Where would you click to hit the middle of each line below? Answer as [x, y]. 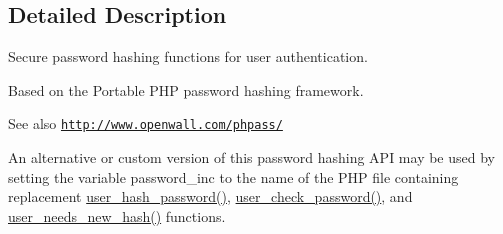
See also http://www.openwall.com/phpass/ [145, 123]
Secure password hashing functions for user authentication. [188, 56]
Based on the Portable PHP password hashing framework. [186, 89]
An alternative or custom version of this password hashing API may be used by [251, 157]
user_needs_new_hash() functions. [117, 215]
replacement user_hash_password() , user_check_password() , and [210, 196]
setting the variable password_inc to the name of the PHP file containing [233, 176]
